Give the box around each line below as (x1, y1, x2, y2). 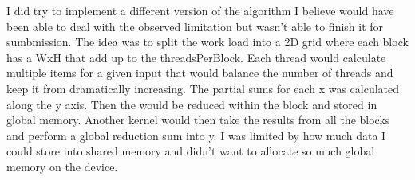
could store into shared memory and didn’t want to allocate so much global (6, 143, 375, 159)
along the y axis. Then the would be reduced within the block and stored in (6, 96, 377, 112)
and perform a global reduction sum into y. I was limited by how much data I (6, 127, 386, 143)
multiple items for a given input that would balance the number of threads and (6, 65, 393, 81)
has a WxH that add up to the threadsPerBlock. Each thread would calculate (6, 49, 386, 65)
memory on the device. (6, 158, 118, 174)
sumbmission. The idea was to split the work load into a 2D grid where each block (6, 33, 409, 50)
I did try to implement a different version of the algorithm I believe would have (6, 2, 394, 18)
